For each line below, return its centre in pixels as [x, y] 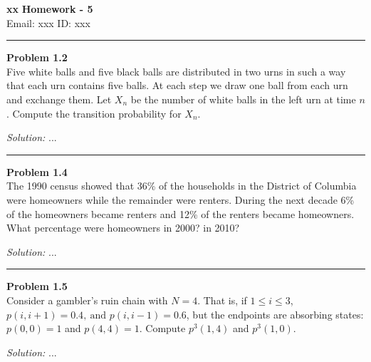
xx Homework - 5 [50, 9]
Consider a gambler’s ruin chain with [87, 300]
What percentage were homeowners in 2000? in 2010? [123, 228]
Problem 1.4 [37, 171]
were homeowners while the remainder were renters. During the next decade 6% [181, 199]
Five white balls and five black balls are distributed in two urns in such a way [176, 71]
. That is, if [222, 300]
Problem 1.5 [37, 286]
